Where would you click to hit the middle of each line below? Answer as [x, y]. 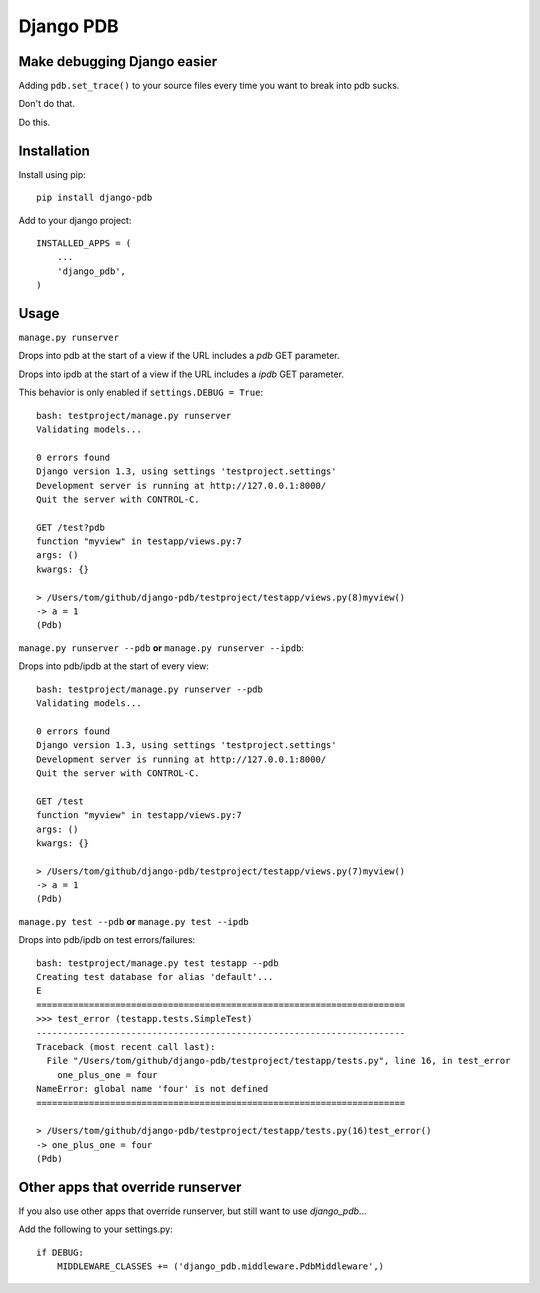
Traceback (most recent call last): [126, 1046]
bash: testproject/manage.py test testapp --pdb [157, 963]
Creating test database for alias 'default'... [155, 977]
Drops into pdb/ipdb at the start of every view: [114, 666]
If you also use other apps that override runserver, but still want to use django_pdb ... [192, 1211]
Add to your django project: [75, 220]
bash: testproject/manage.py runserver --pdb [150, 689]
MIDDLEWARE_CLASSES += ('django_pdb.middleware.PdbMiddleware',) [220, 1266]
